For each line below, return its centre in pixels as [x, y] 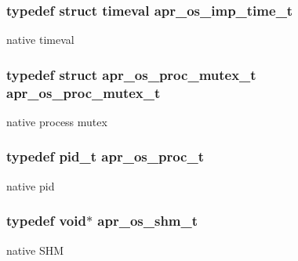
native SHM [35, 250]
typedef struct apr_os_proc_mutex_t [131, 74]
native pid [31, 185]
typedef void [46, 221]
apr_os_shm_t [148, 221]
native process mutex [57, 121]
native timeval [40, 40]
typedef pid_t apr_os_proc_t [105, 156]
